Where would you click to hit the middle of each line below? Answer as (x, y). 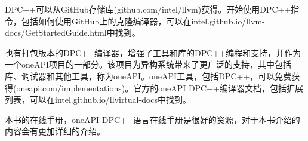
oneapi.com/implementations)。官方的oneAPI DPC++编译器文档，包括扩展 (160, 88)
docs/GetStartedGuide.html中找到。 (73, 33)
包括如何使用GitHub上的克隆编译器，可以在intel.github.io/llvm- (143, 21)
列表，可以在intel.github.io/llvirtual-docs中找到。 (98, 99)
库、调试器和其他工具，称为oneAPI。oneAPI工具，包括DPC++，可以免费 (148, 76)
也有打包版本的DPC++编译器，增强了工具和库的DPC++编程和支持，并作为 (153, 52)
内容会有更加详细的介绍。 (55, 131)
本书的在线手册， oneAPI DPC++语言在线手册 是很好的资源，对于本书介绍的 (153, 119)
